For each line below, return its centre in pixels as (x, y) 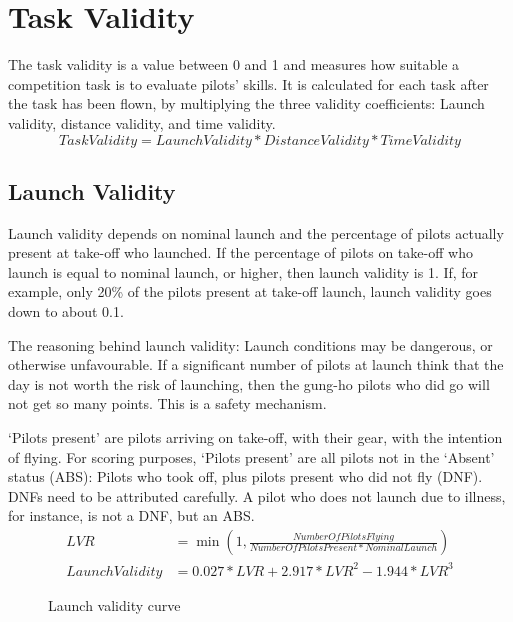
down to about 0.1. (66, 311)
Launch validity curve (114, 604)
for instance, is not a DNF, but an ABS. (131, 515)
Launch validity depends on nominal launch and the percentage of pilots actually (256, 232)
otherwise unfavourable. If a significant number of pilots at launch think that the (256, 364)
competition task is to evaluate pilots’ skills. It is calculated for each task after (248, 83)
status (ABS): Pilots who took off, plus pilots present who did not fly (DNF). (245, 476)
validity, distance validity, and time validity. (142, 122)
